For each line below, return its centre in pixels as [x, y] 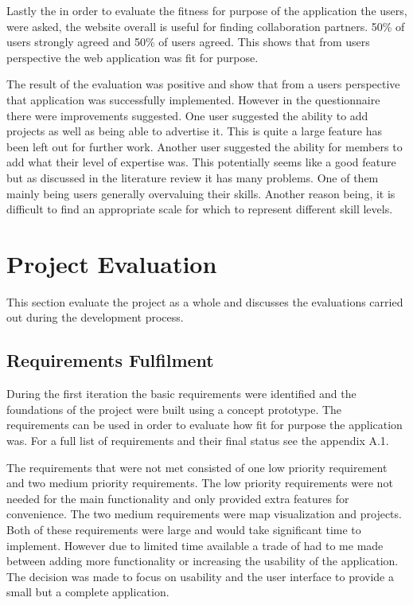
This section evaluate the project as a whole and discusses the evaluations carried [205, 301]
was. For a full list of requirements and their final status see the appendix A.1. [198, 441]
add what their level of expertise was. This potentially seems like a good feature [201, 162]
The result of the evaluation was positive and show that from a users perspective [203, 84]
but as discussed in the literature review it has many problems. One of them [193, 177]
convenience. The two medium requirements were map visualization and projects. [204, 514]
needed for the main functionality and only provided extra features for [178, 498]
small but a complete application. [88, 592]
